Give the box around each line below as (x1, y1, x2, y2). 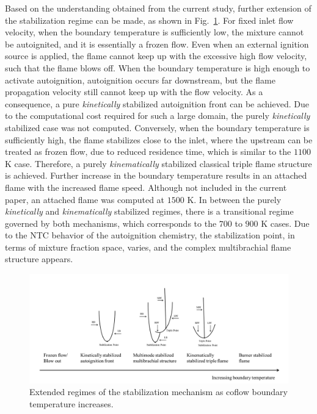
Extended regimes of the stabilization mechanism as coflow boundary (29, 385, 288, 398)
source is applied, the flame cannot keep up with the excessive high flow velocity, (5, 49, 307, 62)
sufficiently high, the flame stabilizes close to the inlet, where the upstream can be (5, 133, 313, 146)
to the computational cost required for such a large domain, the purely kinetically (5, 109, 310, 122)
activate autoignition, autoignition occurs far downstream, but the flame (5, 73, 275, 86)
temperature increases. (29, 397, 114, 410)
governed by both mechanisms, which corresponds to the (5, 216, 217, 229)
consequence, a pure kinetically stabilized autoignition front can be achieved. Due (5, 97, 309, 110)
